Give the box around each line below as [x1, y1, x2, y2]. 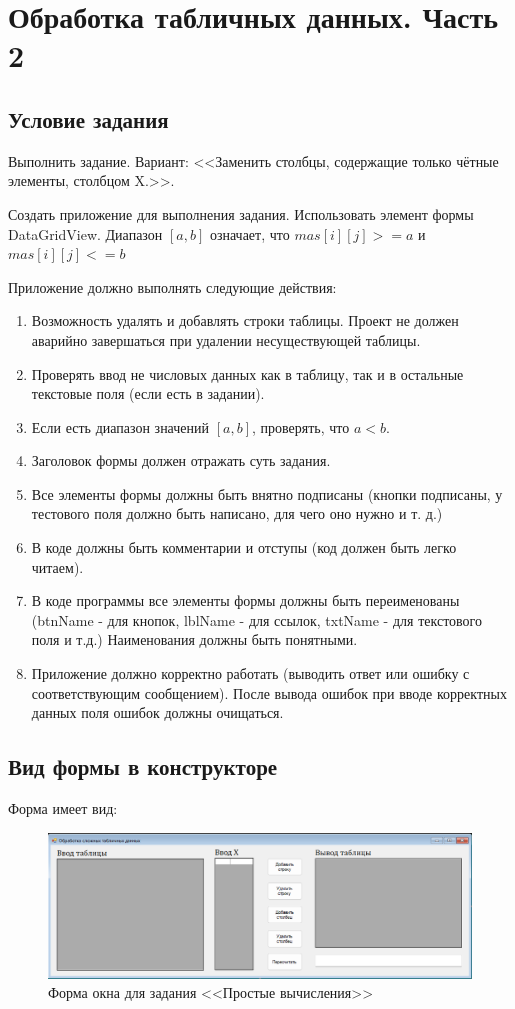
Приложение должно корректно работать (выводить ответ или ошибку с [31, 663, 470, 684]
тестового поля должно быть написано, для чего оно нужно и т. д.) [31, 503, 443, 524]
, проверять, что [251, 416, 350, 437]
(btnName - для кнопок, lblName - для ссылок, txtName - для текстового [31, 609, 482, 630]
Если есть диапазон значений [31, 416, 210, 437]
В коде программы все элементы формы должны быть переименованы [31, 590, 460, 611]
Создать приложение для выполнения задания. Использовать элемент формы [8, 203, 474, 224]
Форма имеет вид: [8, 798, 118, 819]
